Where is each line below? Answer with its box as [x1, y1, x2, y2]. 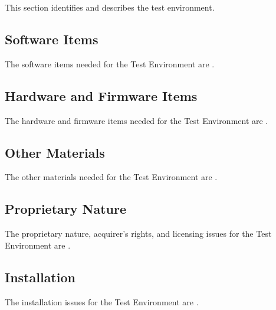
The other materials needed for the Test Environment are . [5, 171, 218, 183]
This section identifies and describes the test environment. [5, 1, 215, 13]
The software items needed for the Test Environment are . [5, 57, 215, 70]
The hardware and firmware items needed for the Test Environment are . [5, 114, 268, 126]
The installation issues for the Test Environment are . [5, 295, 199, 308]
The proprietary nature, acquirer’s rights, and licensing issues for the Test [5, 227, 272, 240]
